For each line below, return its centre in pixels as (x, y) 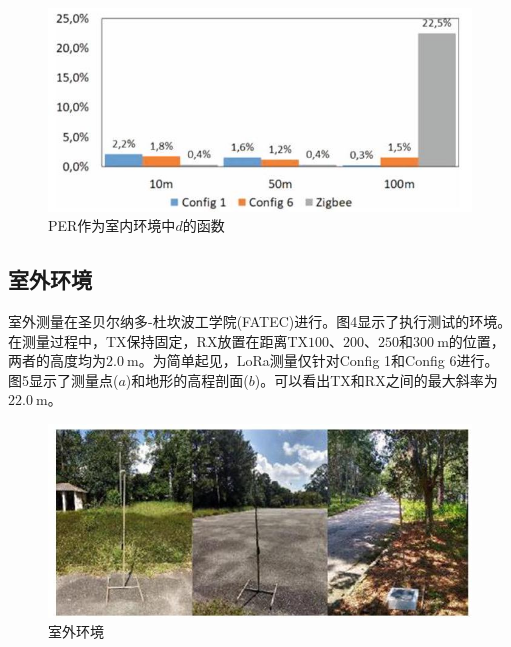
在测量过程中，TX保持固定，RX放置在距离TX (158, 340)
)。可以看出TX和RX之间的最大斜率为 (376, 379)
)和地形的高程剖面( (187, 379)
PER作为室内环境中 (112, 225)
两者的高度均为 (57, 360)
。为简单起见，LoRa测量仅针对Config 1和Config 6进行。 (318, 360)
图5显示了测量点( (63, 379)
